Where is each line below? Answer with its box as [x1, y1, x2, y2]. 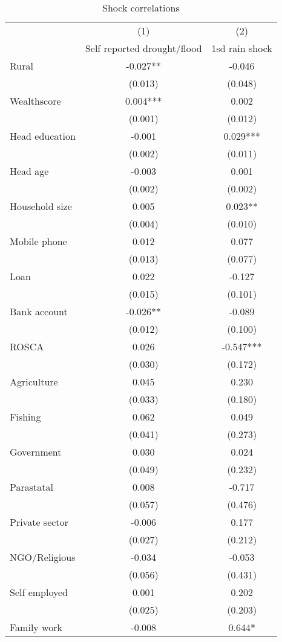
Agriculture [10, 375, 58, 388]
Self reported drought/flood [85, 41, 202, 55]
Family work [10, 620, 62, 634]
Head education [10, 129, 76, 143]
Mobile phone [10, 234, 67, 248]
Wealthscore [10, 94, 61, 108]
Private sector [10, 515, 68, 529]
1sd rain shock [211, 41, 272, 55]
